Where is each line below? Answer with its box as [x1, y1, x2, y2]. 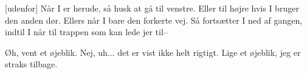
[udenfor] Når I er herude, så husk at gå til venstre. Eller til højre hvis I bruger [5, 2, 299, 14]
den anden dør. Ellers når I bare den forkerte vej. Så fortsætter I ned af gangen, [5, 13, 303, 26]
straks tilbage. [5, 58, 58, 70]
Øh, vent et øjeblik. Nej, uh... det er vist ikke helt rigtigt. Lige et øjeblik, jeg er [5, 45, 301, 58]
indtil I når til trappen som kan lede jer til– [5, 25, 168, 38]
